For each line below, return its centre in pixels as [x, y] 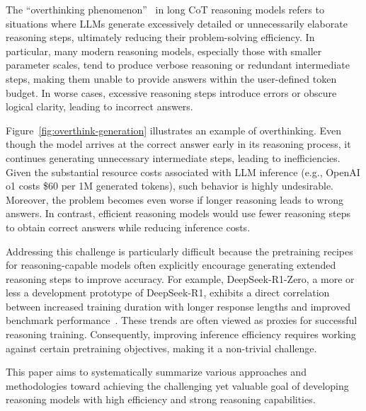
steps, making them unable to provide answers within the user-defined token [171, 78]
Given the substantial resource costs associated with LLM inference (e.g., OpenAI [183, 172]
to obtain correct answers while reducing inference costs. [128, 227]
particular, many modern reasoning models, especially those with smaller [164, 51]
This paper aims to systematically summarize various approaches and [156, 372]
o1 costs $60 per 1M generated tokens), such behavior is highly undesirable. [170, 186]
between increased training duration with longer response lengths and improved [178, 306]
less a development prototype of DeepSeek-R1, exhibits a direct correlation [168, 293]
